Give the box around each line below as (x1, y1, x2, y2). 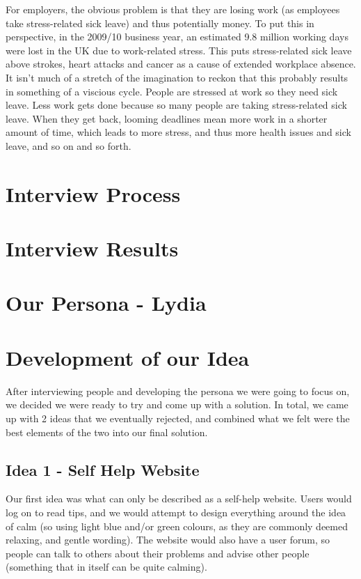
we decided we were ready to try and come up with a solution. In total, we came (6, 397, 348, 412)
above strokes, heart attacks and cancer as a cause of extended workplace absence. (6, 56, 356, 71)
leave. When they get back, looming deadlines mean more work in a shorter (6, 111, 328, 125)
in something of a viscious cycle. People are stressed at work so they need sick (6, 84, 338, 98)
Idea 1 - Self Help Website (6, 458, 200, 480)
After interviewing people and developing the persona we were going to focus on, (6, 383, 350, 398)
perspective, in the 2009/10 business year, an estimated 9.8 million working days (6, 29, 348, 44)
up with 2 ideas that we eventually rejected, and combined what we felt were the (6, 410, 350, 425)
